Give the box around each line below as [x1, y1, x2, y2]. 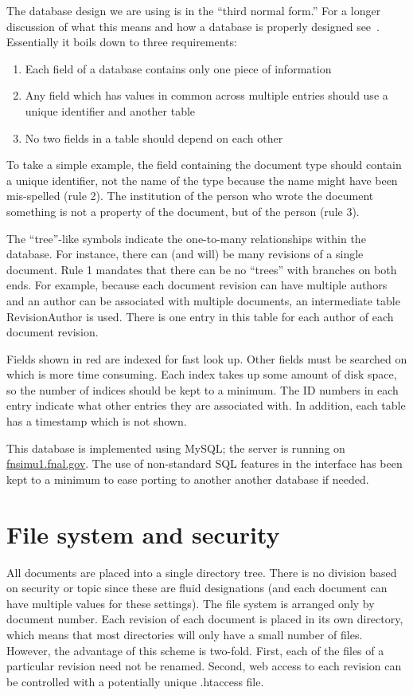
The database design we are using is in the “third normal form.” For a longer [6, 2, 381, 18]
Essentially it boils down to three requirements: [6, 33, 237, 50]
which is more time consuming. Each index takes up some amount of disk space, [6, 366, 397, 383]
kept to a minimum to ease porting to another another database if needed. [6, 470, 369, 487]
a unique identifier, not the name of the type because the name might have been [6, 171, 398, 188]
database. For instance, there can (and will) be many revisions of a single [6, 245, 364, 262]
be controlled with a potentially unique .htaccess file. [6, 673, 264, 689]
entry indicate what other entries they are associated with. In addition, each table [6, 397, 406, 414]
